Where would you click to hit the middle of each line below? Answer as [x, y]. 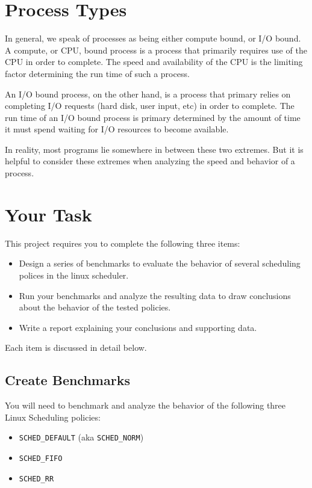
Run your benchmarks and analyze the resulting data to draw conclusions [155, 295]
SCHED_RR [36, 479]
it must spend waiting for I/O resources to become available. [117, 129]
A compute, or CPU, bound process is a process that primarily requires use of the [156, 50]
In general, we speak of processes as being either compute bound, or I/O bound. [153, 38]
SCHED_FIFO [41, 458]
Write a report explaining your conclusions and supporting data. [138, 327]
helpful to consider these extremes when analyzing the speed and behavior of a [150, 161]
